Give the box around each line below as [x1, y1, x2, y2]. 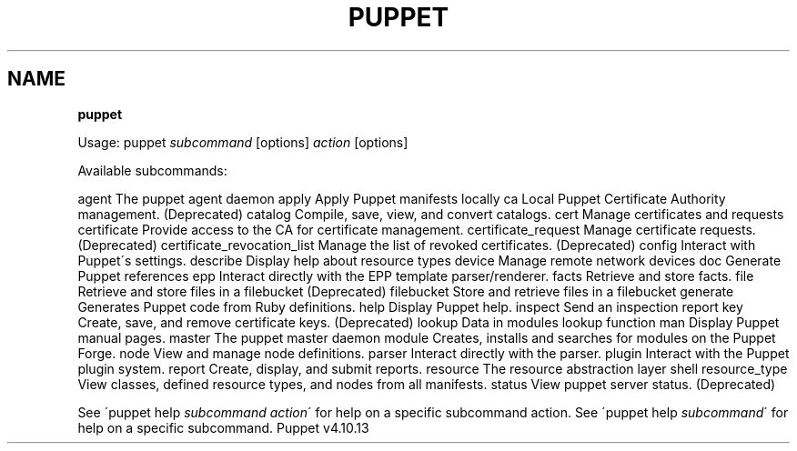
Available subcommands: [77, 162, 227, 178]
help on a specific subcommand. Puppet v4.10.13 [77, 419, 369, 436]
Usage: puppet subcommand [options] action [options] [77, 134, 409, 150]
